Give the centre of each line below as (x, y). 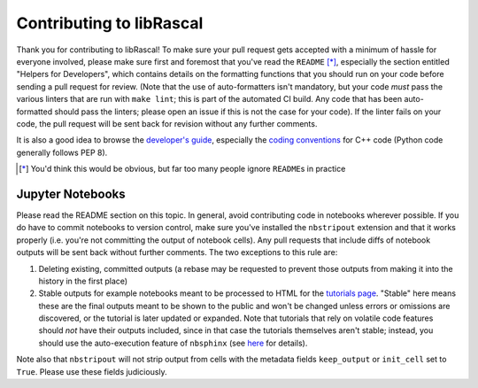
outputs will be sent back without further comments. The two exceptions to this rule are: (177, 252)
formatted (35, 112)
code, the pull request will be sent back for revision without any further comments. (167, 123)
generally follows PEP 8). (62, 152)
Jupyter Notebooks (71, 194)
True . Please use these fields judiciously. (92, 371)
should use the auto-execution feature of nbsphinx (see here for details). (173, 343)
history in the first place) (83, 281)
